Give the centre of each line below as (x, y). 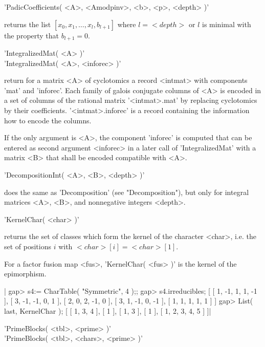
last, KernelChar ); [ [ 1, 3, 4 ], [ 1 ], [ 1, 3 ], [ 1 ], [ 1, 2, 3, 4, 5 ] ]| (108, 310)
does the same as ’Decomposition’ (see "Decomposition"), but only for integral (127, 192)
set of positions (28, 246)
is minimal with (226, 24)
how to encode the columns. (48, 120)
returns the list (28, 24)
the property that (32, 35)
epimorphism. (25, 274)
